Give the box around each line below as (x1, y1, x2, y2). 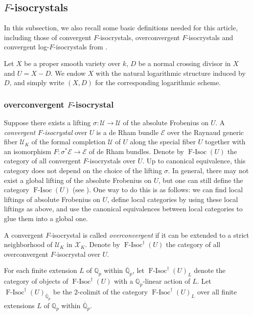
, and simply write (9, 77, 65, 88)
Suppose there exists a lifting (4, 117, 91, 127)
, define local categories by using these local (107, 194, 238, 204)
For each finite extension (4, 265, 77, 275)
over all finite (197, 286, 237, 296)
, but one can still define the (158, 175, 243, 185)
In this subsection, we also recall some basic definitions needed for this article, (4, 22, 238, 33)
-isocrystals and (186, 32, 233, 42)
